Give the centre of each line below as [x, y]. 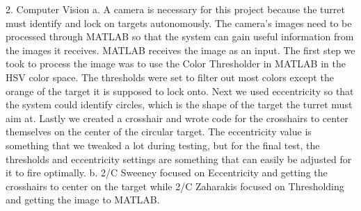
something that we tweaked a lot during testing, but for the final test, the [163, 145]
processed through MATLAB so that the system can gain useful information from [180, 36]
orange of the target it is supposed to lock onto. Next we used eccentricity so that [180, 91]
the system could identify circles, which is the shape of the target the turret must [179, 104]
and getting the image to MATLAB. [83, 200]
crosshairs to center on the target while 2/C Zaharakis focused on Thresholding [175, 186]
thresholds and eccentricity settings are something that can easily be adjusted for [179, 159]
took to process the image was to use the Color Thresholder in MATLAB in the [176, 64]
